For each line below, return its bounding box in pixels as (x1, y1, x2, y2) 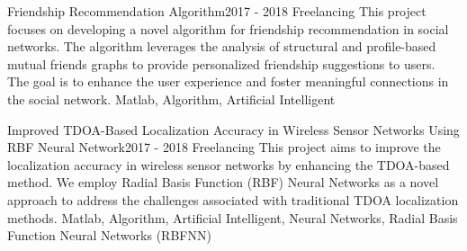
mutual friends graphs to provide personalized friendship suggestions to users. (7, 54, 436, 73)
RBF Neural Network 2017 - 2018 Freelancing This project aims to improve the (7, 138, 441, 157)
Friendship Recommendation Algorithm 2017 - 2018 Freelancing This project (7, 2, 427, 20)
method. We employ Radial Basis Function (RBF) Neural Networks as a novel (7, 173, 439, 192)
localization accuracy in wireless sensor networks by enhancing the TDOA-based (7, 155, 450, 174)
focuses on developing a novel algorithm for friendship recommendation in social (7, 19, 449, 38)
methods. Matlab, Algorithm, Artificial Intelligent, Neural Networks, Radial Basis (7, 208, 458, 227)
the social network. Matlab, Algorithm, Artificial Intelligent (7, 89, 336, 108)
